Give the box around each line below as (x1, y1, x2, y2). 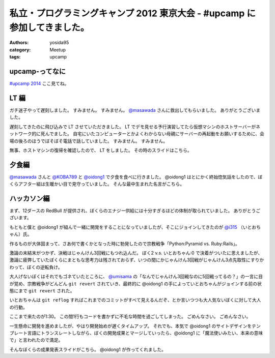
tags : (9, 54, 21, 60)
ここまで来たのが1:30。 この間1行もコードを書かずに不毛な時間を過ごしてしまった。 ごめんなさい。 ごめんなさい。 (9, 313, 251, 320)
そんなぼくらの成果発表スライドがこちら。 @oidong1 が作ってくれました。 (9, 346, 167, 352)
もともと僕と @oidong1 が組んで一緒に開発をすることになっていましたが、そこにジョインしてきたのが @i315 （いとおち (9, 224, 261, 230)
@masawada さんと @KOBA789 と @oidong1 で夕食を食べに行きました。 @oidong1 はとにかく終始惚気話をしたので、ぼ (9, 173, 263, 180)
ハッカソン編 (9, 194, 50, 203)
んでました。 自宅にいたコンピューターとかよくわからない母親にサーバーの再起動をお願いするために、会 (45, 131, 264, 137)
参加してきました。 (9, 22, 90, 33)
